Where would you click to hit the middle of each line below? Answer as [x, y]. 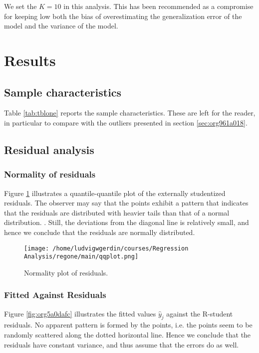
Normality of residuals [50, 174]
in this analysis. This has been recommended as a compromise [158, 6]
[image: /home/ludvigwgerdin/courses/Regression [106, 248]
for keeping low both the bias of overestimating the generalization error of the [123, 16]
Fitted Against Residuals [55, 295]
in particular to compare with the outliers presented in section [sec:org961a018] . [126, 122]
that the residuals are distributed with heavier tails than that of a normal [117, 212]
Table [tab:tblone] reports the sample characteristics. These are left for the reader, [130, 113]
